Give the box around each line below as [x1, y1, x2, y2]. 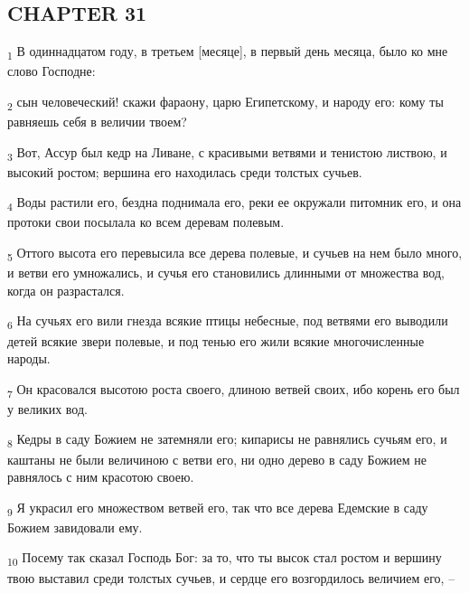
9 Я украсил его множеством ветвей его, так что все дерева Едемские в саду [7, 497, 428, 519]
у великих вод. [7, 399, 88, 418]
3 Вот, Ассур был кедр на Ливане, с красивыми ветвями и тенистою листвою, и [7, 142, 447, 164]
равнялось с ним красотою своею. [7, 467, 194, 486]
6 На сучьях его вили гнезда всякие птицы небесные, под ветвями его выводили [7, 311, 448, 333]
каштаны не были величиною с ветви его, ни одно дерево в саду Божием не [7, 449, 427, 468]
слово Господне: [7, 61, 96, 80]
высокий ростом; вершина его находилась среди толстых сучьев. [7, 162, 362, 181]
